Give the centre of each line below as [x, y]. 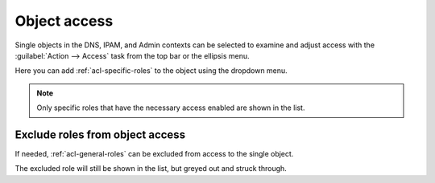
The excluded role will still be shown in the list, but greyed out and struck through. [151, 169]
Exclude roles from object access [100, 134]
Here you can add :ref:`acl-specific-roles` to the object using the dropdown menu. [151, 71]
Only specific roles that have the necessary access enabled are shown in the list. [171, 108]
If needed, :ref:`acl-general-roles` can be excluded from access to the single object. [154, 154]
